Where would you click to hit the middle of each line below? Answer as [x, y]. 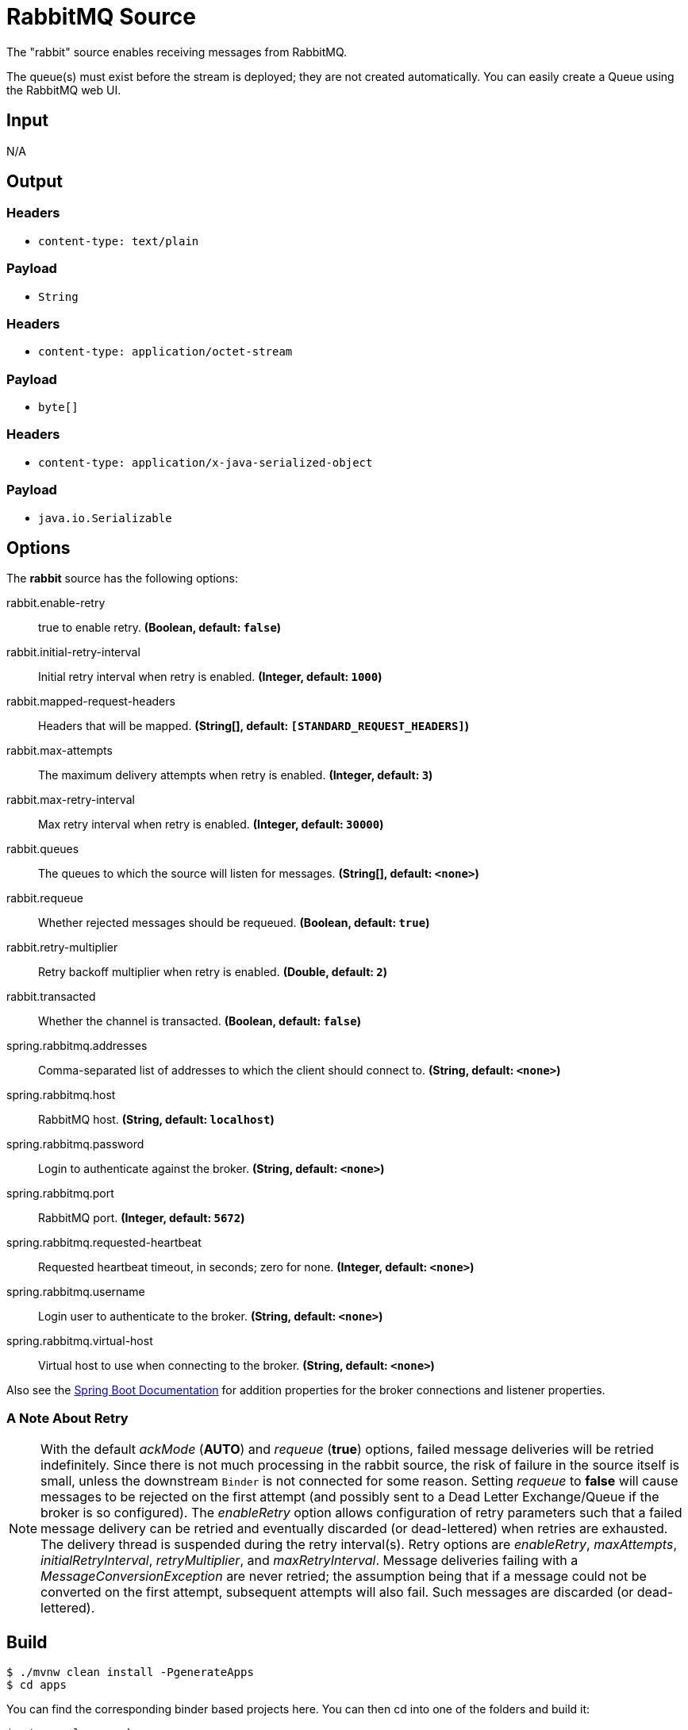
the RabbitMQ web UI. [64, 90]
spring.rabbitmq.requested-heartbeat [104, 1243]
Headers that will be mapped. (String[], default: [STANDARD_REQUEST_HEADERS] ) [254, 726]
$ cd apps [37, 1685]
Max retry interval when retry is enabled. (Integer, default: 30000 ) [211, 825]
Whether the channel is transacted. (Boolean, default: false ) [200, 1021]
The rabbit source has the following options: [122, 579]
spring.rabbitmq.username [76, 1292]
